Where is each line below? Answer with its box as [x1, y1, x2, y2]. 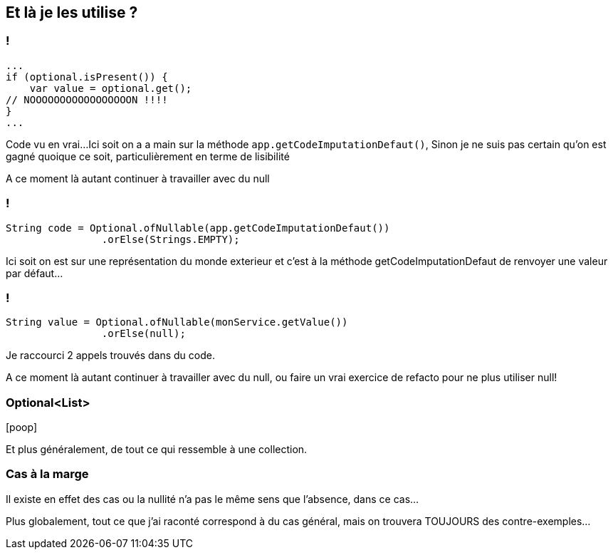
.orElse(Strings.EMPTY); [101, 233, 240, 245]
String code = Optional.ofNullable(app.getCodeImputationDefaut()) [6, 222, 390, 234]
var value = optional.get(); [29, 82, 192, 94]
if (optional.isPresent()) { [6, 71, 168, 83]
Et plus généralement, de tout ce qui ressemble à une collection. [6, 443, 308, 456]
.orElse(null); [101, 328, 186, 340]
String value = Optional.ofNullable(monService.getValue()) [6, 316, 348, 328]
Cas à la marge [6, 467, 89, 482]
